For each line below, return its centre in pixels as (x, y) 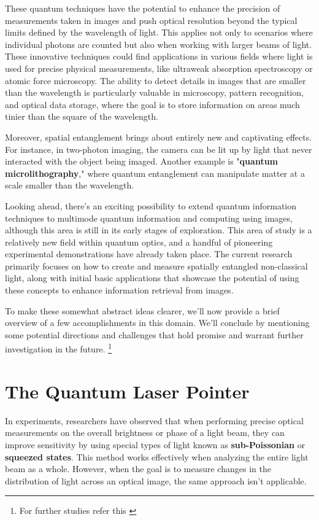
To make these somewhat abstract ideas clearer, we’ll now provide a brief (142, 310)
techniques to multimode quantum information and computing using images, (149, 218)
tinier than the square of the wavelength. (82, 116)
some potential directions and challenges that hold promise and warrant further (154, 334)
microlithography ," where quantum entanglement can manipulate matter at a (155, 173)
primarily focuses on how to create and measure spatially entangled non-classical (156, 266)
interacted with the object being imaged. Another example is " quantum (141, 161)
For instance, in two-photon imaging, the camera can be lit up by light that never (159, 149)
